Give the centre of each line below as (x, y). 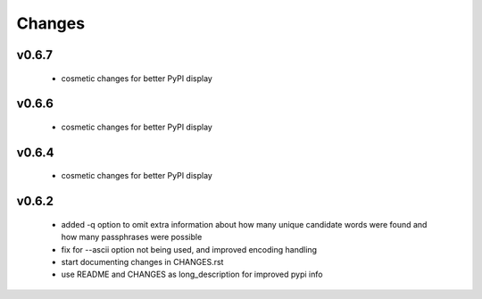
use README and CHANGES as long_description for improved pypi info (192, 274)
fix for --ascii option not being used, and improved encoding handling (189, 249)
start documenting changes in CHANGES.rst (142, 262)
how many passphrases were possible (132, 237)
